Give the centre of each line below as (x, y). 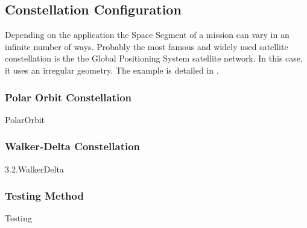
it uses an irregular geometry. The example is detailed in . (112, 70)
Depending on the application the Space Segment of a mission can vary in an (147, 35)
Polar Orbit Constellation (68, 97)
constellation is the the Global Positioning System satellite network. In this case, (154, 58)
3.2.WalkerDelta (34, 169)
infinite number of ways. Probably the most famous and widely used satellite (147, 46)
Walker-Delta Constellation (73, 146)
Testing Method (44, 196)
